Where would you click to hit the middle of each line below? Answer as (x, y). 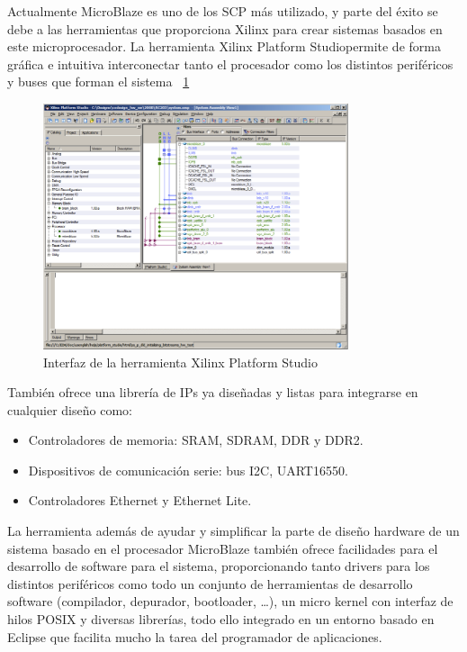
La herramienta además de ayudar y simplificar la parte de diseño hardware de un (233, 531)
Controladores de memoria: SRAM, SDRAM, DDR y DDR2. (196, 440)
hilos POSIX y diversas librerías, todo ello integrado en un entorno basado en (221, 619)
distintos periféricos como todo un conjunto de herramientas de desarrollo (210, 583)
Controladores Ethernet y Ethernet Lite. (140, 500)
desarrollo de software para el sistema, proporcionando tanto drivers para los (219, 566)
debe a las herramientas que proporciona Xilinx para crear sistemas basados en (225, 28)
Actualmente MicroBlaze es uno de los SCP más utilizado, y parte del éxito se (223, 11)
